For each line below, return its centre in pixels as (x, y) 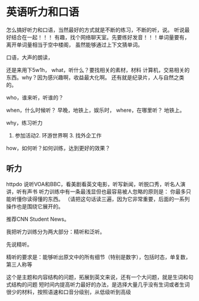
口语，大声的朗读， (30, 57)
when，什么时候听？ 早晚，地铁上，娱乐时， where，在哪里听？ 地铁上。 (96, 110)
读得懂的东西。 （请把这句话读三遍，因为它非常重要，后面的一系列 (108, 199)
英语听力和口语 (43, 12)
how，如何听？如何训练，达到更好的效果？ (58, 148)
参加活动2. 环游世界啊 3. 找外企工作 (58, 135)
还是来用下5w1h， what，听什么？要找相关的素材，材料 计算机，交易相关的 (98, 70)
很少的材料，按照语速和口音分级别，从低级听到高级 (69, 291)
